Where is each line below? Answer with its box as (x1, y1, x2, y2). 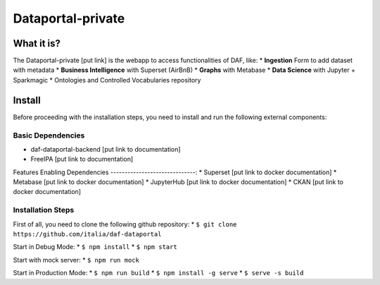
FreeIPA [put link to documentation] (30, 155, 134, 164)
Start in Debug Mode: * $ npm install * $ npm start (13, 243, 177, 251)
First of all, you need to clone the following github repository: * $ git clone (13, 219, 237, 229)
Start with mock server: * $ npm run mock (13, 255, 140, 264)
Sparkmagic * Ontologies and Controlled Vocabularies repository (13, 75, 201, 84)
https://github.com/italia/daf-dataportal (13, 230, 162, 238)
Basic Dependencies (13, 131, 85, 140)
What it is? (13, 37, 61, 49)
